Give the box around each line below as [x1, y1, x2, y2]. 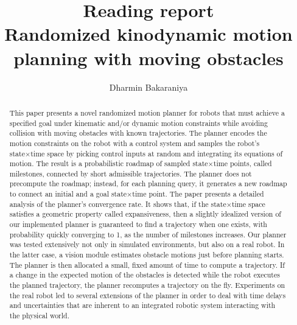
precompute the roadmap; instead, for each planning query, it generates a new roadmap [9, 178, 287, 189]
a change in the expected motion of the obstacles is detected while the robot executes [9, 270, 280, 280]
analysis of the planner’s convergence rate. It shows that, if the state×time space [9, 198, 265, 209]
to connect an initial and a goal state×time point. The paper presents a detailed [9, 189, 264, 199]
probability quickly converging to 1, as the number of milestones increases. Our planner [9, 229, 287, 239]
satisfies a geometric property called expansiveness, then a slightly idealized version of [9, 209, 281, 219]
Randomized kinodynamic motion [4, 21, 293, 46]
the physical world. [9, 310, 70, 321]
